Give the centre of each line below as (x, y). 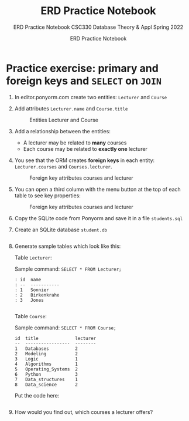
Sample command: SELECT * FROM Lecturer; (68, 269)
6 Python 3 (46, 374)
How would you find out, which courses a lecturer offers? (84, 412)
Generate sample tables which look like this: (68, 246)
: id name (28, 279)
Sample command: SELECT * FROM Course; (65, 328)
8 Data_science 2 (46, 385)
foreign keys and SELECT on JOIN (84, 81)
